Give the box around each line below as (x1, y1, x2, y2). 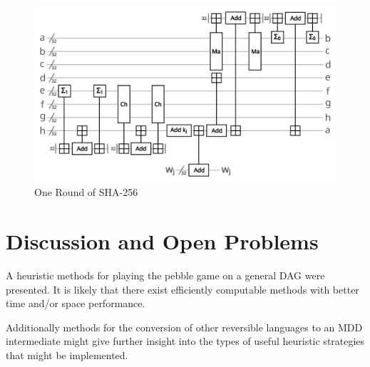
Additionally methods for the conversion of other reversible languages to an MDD (6, 319, 363, 334)
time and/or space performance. (6, 296, 145, 311)
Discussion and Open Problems (6, 226, 319, 255)
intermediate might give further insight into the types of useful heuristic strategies (6, 334, 365, 348)
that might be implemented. (6, 347, 128, 362)
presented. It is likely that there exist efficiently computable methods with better (6, 281, 359, 296)
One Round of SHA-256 (34, 185, 138, 200)
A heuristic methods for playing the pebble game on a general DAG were (6, 267, 325, 282)
